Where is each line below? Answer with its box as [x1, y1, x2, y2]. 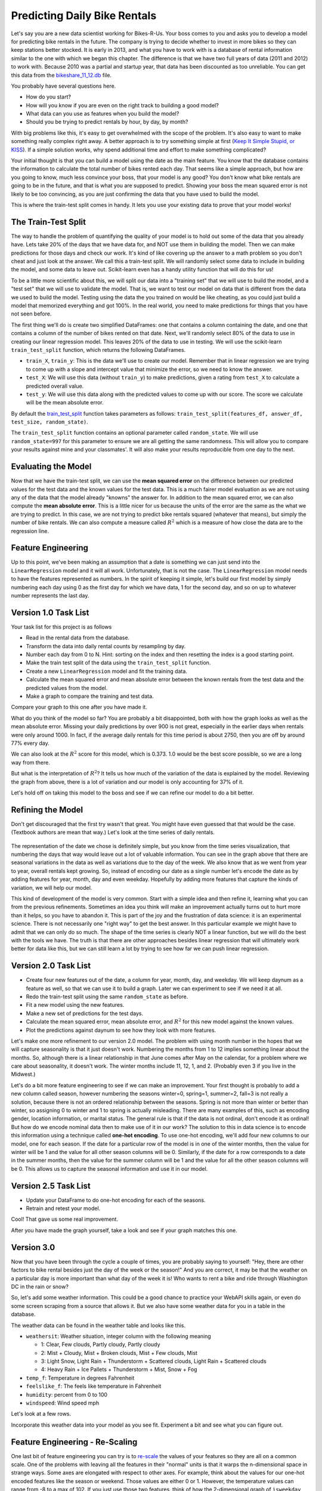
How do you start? [26, 93, 72, 101]
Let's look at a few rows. [11, 1410, 72, 1418]
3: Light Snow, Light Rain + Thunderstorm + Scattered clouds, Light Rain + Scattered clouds [41, 1357, 267, 1365]
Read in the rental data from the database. [26, 634, 130, 641]
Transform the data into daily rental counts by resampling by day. [26, 642, 186, 649]
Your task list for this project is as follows [11, 623, 112, 630]
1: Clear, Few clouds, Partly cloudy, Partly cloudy [41, 1341, 160, 1348]
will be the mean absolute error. [26, 399, 104, 406]
